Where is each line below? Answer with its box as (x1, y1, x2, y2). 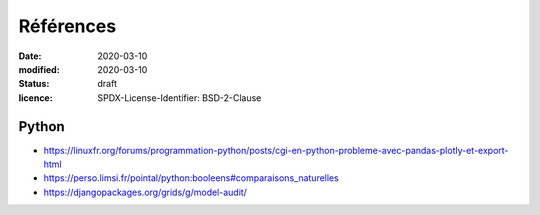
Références (18, 15, 117, 37)
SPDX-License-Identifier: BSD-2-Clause (97, 91, 262, 104)
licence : (18, 91, 54, 104)
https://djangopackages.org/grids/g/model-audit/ (43, 186, 247, 198)
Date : (18, 50, 42, 62)
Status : (18, 78, 50, 90)
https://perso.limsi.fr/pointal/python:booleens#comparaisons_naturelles (43, 172, 339, 184)
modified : (18, 63, 60, 75)
